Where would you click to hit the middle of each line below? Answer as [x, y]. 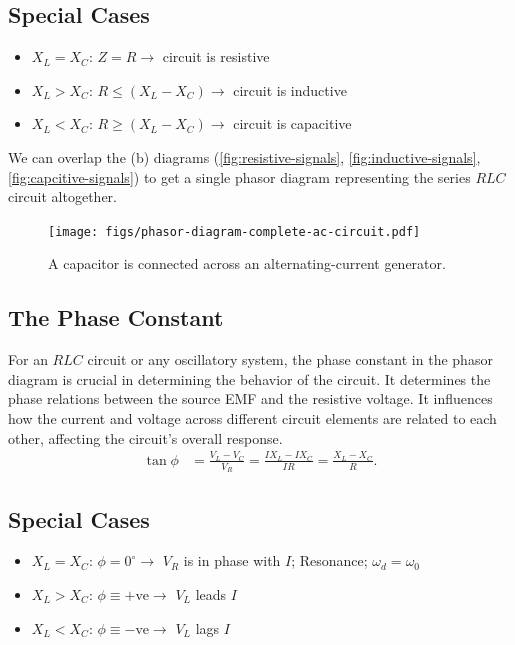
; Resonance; [329, 560]
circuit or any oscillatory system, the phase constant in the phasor [290, 359]
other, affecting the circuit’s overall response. [145, 437]
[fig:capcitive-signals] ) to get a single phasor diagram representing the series [239, 176]
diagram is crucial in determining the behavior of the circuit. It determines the [249, 378]
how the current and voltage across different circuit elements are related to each [252, 418]
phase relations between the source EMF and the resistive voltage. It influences [250, 398]
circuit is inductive [290, 89]
